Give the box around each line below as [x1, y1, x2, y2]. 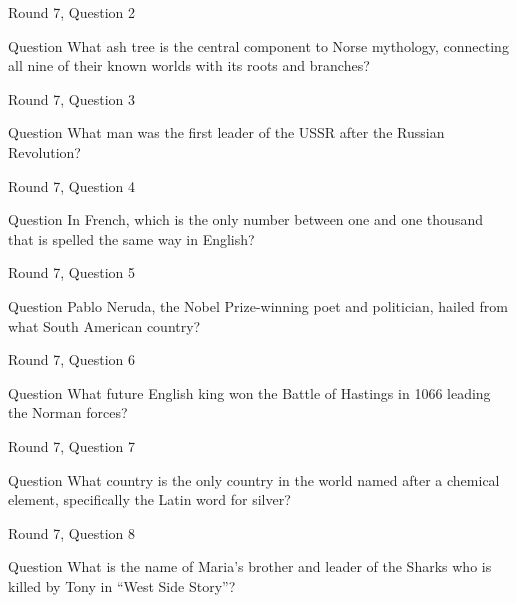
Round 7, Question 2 [8, 2, 136, 22]
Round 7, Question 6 [8, 349, 136, 370]
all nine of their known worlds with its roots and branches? [8, 55, 370, 76]
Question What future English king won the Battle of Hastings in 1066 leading [8, 382, 491, 403]
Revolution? [8, 141, 81, 162]
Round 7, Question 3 [8, 88, 136, 109]
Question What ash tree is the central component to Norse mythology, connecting [8, 35, 509, 56]
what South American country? [8, 315, 201, 336]
